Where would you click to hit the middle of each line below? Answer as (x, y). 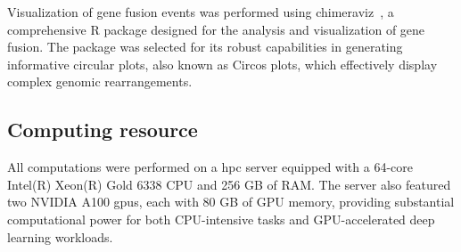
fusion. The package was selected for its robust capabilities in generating (205, 47)
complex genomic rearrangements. (100, 81)
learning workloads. (60, 236)
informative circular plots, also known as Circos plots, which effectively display (222, 64)
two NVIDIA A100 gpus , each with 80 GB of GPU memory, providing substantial (231, 202)
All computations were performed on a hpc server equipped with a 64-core (210, 167)
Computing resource (103, 130)
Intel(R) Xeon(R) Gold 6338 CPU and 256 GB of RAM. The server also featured (229, 184)
